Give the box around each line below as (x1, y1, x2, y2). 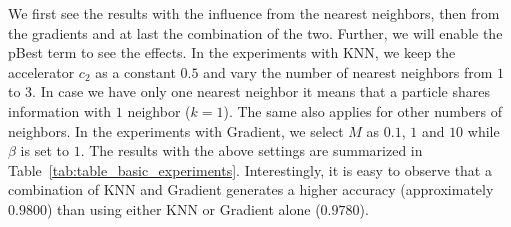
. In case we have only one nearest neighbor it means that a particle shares (32, 81, 490, 102)
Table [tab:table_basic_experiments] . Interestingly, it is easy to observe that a (8, 159, 492, 180)
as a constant (95, 61, 176, 82)
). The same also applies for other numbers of (223, 100, 502, 121)
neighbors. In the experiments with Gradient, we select (8, 120, 344, 141)
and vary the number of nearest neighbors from (203, 61, 493, 82)
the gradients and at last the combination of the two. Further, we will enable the (8, 22, 503, 43)
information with (8, 100, 112, 121)
